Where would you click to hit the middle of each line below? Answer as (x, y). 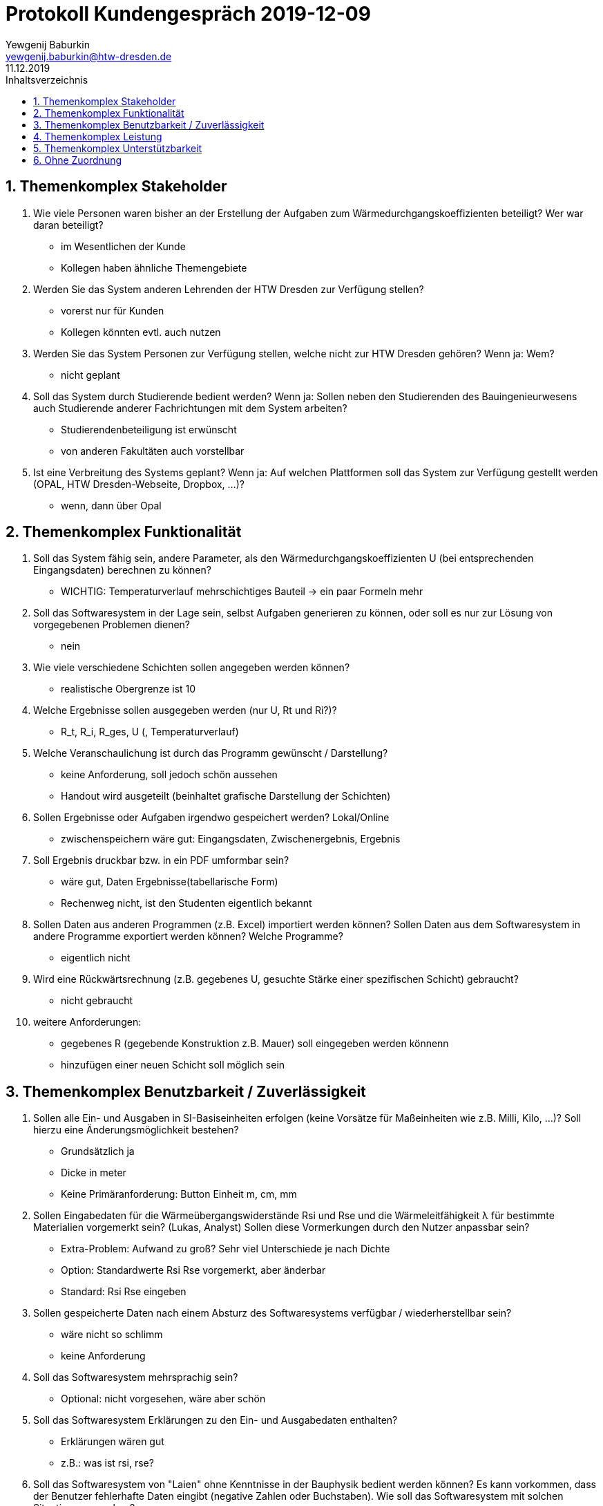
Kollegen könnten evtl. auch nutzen (141, 332)
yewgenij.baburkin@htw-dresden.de (89, 56)
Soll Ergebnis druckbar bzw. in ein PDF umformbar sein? (161, 860)
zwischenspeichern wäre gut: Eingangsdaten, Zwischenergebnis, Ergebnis (231, 839)
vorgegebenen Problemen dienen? (112, 625)
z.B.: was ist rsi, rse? (107, 1463)
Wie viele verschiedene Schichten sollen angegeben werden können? (192, 668)
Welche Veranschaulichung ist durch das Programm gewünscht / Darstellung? (211, 753)
